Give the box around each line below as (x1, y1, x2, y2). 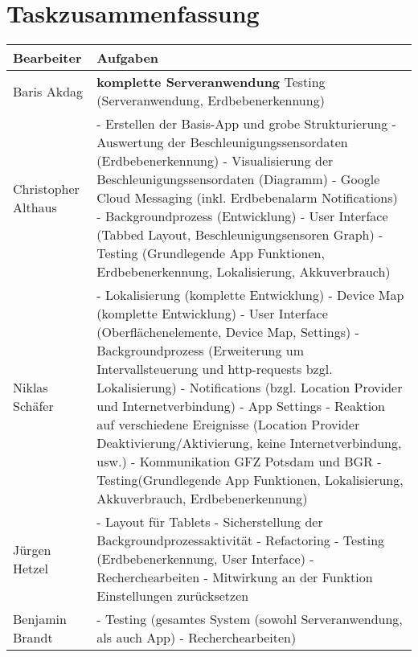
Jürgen (13, 540, 51, 559)
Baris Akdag (13, 81, 84, 101)
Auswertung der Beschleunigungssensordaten (96, 133, 348, 152)
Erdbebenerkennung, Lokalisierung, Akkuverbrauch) (96, 262, 391, 281)
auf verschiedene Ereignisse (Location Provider (96, 415, 360, 434)
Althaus (13, 197, 57, 216)
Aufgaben (96, 48, 159, 68)
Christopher (13, 179, 80, 198)
